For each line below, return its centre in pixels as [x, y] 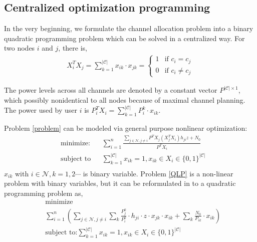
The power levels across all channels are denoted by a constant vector [111, 90]
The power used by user [41, 110]
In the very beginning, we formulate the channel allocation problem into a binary [129, 28]
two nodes [20, 48]
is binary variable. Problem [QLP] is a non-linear [158, 173]
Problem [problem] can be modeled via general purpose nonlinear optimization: [126, 128]
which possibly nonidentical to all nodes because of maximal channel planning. [125, 100]
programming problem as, [44, 193]
